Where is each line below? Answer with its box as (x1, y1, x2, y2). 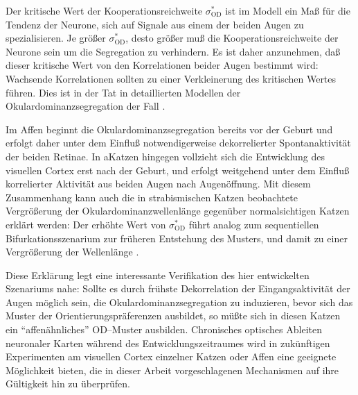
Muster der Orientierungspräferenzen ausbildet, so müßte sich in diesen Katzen (6, 308, 341, 323)
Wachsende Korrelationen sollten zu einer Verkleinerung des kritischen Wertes (6, 71, 337, 85)
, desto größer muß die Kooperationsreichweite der (125, 31, 339, 45)
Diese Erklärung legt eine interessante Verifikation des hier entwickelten (6, 267, 310, 282)
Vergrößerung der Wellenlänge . (6, 244, 139, 259)
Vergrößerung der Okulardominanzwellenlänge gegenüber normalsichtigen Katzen (6, 203, 350, 218)
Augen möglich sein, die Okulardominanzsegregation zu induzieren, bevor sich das (6, 294, 353, 309)
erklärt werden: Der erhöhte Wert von (6, 217, 166, 231)
